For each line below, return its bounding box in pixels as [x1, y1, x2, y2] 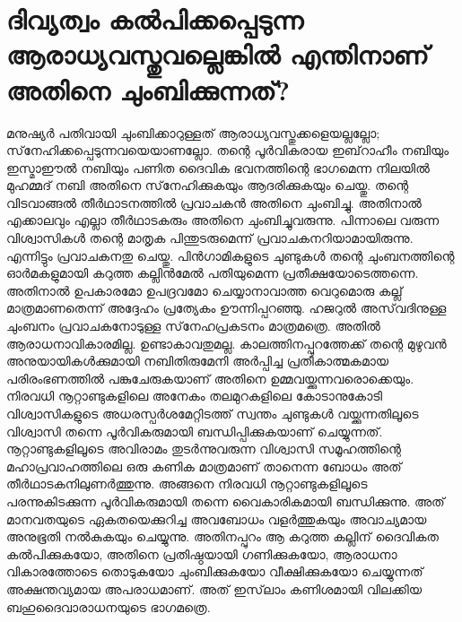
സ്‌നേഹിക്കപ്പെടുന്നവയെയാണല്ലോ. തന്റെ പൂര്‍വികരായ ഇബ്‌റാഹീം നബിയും [6, 141, 449, 160]
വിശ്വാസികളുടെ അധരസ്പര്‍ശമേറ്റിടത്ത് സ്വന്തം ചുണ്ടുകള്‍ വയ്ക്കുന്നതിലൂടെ [6, 404, 419, 422]
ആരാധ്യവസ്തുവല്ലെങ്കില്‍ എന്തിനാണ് [6, 36, 429, 73]
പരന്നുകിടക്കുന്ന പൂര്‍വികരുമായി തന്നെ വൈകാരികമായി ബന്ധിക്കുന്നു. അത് [6, 491, 445, 510]
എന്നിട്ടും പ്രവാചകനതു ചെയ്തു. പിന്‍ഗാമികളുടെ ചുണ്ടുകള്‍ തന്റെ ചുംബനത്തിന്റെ [6, 246, 455, 264]
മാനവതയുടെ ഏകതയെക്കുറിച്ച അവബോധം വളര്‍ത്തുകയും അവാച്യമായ [6, 509, 427, 528]
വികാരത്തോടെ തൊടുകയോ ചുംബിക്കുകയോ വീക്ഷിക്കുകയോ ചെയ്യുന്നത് [6, 562, 423, 581]
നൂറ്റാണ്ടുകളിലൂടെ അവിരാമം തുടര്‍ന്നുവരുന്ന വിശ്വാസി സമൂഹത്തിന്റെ [6, 439, 401, 458]
